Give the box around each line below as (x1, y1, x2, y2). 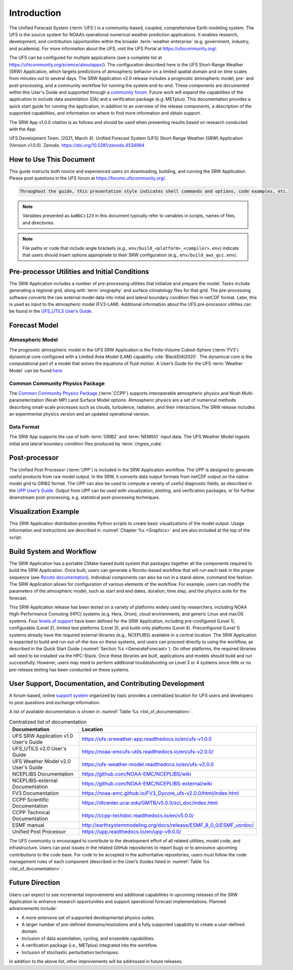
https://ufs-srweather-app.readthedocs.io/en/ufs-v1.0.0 (82, 735, 212, 742)
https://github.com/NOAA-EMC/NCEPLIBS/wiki (82, 771, 192, 778)
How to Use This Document (9, 155, 95, 164)
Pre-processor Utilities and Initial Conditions (9, 267, 149, 276)
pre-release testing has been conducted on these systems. (9, 667, 130, 672)
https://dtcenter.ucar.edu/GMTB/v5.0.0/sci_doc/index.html (82, 799, 218, 806)
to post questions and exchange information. (9, 699, 101, 705)
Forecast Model (9, 321, 59, 330)
